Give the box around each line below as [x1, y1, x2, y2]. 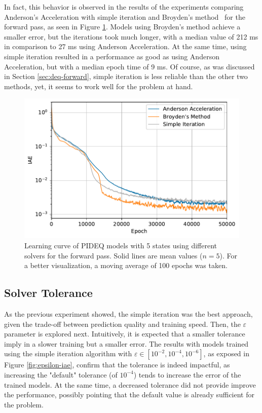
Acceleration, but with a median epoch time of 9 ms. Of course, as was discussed [4, 61, 255, 71]
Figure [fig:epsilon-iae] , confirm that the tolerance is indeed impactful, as [4, 359, 230, 370]
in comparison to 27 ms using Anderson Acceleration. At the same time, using [4, 41, 247, 52]
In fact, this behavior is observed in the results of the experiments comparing [4, 2, 244, 12]
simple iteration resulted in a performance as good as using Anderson [4, 51, 219, 61]
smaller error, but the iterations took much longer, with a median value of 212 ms [4, 31, 258, 42]
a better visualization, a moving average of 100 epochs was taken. [24, 260, 228, 271]
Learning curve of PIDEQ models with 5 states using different [24, 240, 217, 250]
